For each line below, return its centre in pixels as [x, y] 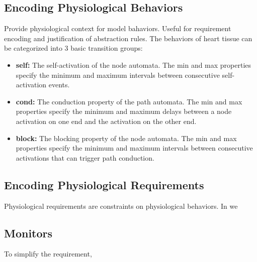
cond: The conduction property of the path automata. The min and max [129, 101]
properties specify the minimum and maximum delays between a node [124, 111]
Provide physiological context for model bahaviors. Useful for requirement [118, 28]
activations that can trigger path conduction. [85, 157]
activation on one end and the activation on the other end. [106, 121]
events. [59, 85]
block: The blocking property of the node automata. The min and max [126, 138]
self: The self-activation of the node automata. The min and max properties [134, 64]
